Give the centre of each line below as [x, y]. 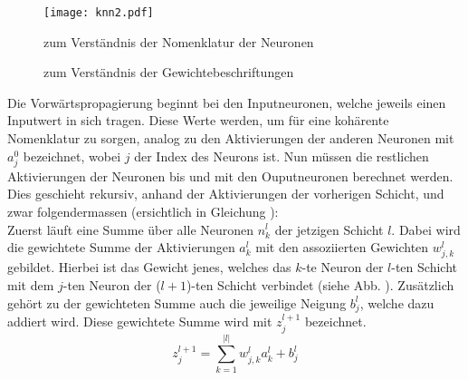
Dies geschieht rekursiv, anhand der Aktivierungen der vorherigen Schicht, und [226, 194]
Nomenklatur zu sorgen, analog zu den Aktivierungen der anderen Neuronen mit [231, 138]
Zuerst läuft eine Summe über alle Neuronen [131, 229]
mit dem [31, 284]
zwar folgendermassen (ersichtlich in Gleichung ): [143, 211]
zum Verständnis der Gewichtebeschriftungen [169, 72]
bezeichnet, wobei [72, 156]
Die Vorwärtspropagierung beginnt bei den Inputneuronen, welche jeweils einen [227, 102]
